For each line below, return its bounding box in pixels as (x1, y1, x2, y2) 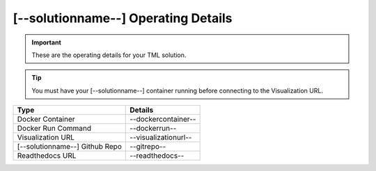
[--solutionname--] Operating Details (13, 10, 233, 26)
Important (31, 38, 62, 47)
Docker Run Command (17, 124, 92, 133)
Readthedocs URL (17, 151, 77, 161)
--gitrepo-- (130, 142, 166, 152)
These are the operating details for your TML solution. (31, 51, 187, 59)
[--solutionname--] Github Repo (17, 142, 122, 152)
